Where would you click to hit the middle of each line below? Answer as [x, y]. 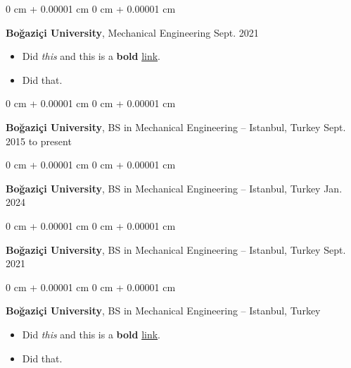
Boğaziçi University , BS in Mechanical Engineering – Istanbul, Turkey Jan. [174, 188]
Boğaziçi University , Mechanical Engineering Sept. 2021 [132, 32]
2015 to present [39, 141]
